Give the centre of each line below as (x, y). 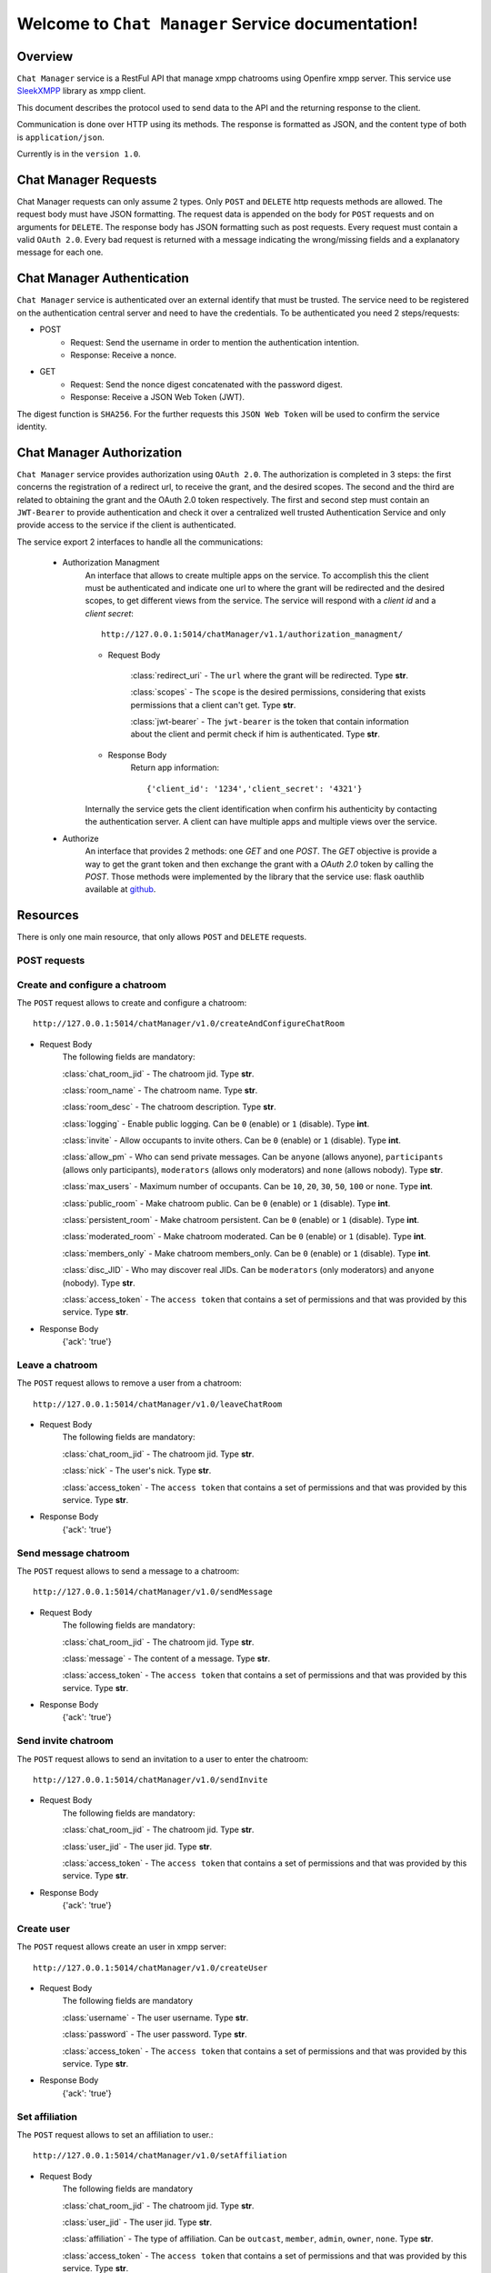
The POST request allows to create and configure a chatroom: (132, 1002)
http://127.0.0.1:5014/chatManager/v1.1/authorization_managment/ (252, 635)
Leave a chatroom (57, 1365)
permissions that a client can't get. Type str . (213, 705)
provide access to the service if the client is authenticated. (126, 525)
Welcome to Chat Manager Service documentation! (217, 24)
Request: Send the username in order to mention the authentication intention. (215, 342)
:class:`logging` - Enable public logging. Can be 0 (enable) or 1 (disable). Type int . (216, 1124)
